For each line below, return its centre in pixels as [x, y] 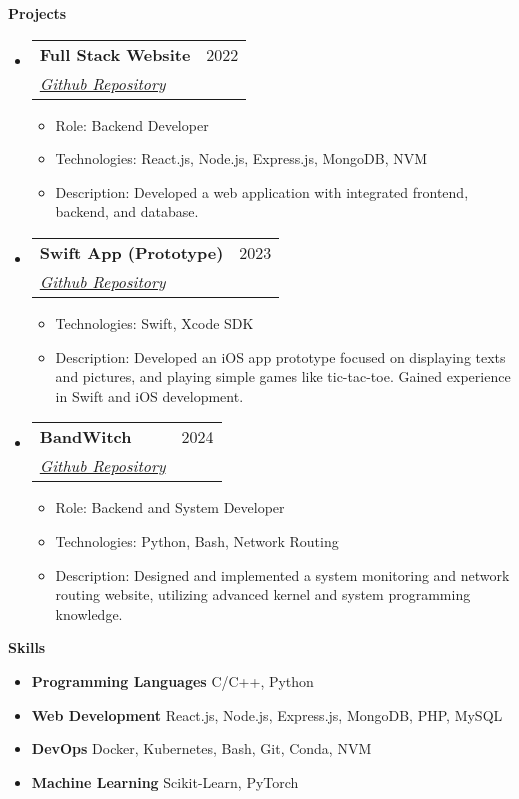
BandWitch [85, 437]
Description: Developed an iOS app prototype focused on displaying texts [280, 356]
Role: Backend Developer [132, 124]
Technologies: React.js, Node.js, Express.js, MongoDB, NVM [241, 158]
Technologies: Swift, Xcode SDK [154, 322]
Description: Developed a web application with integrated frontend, [262, 191]
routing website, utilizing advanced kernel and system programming [263, 594]
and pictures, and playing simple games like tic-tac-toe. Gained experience [283, 376]
